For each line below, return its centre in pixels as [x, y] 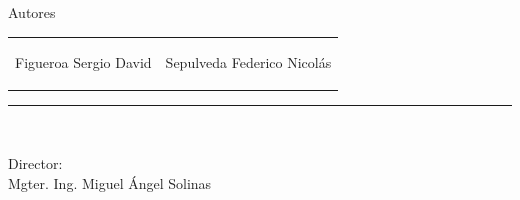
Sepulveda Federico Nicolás [248, 62]
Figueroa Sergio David [83, 62]
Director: [35, 163]
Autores [32, 12]
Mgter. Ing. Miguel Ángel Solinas [110, 182]
